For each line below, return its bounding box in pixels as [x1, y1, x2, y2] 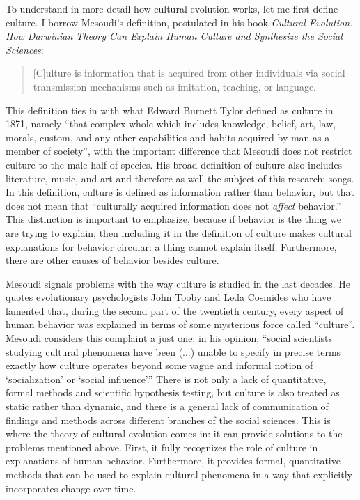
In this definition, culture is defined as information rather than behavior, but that [6, 185, 355, 199]
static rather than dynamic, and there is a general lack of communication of [6, 399, 329, 414]
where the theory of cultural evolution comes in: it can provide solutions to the [6, 426, 343, 441]
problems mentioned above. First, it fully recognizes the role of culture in [6, 439, 318, 454]
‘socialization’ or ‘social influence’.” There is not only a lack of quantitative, [6, 371, 327, 386]
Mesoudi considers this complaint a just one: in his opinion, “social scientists [6, 331, 333, 345]
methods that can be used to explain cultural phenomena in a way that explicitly [6, 467, 352, 481]
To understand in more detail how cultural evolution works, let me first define [6, 1, 338, 15]
